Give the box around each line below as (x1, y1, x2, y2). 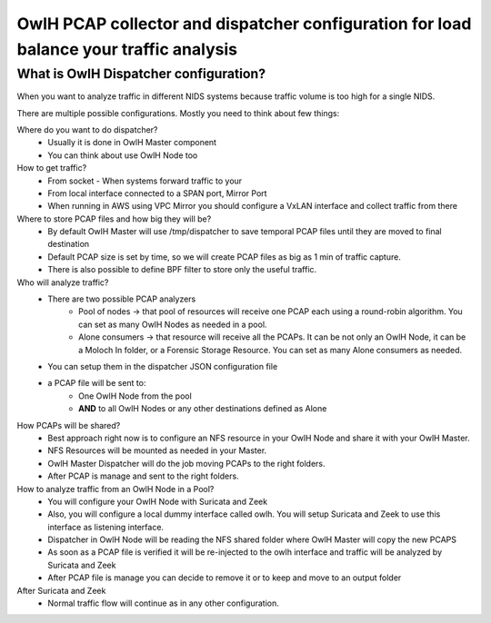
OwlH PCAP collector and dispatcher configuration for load (16, 14, 472, 34)
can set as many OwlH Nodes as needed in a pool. (78, 319, 267, 330)
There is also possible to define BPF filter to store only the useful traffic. (47, 264, 317, 275)
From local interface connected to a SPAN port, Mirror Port (47, 187, 267, 199)
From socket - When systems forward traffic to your (47, 175, 243, 186)
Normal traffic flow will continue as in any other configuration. (47, 598, 279, 608)
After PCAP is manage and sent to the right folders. (47, 470, 240, 481)
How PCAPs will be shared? (16, 420, 121, 430)
